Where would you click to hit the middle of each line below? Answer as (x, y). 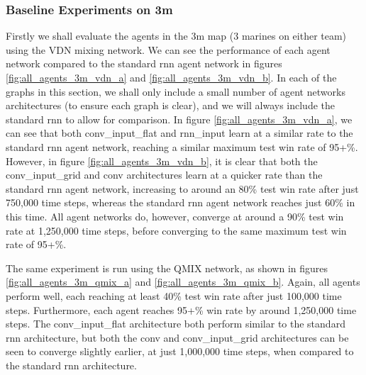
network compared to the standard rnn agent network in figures (144, 63)
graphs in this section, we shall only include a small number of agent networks (176, 91)
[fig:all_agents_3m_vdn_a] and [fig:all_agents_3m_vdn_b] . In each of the (171, 77)
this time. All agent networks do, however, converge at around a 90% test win (175, 216)
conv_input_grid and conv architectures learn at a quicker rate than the (164, 175)
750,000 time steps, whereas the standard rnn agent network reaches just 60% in (181, 202)
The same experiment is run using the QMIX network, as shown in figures (167, 268)
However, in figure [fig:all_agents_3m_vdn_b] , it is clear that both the (162, 161)
